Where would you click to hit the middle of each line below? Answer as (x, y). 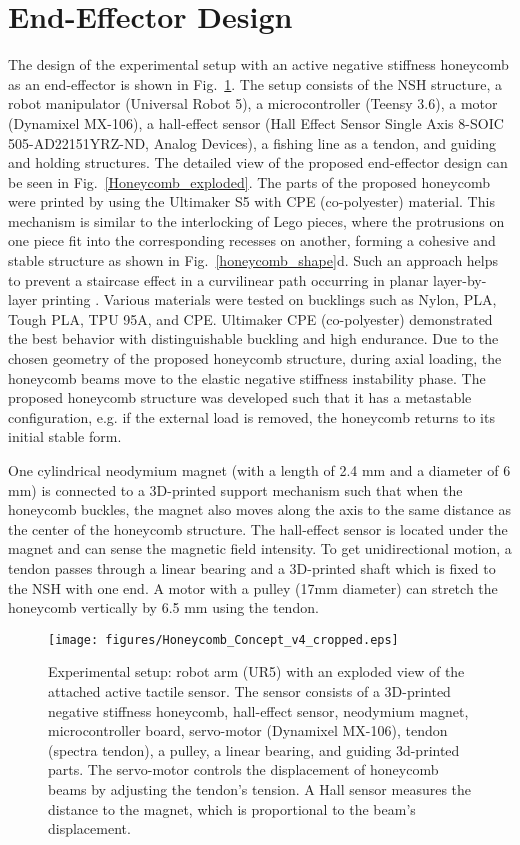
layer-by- (460, 279)
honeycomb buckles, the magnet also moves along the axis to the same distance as (259, 509)
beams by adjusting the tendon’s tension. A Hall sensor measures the (260, 788)
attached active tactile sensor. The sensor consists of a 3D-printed (249, 691)
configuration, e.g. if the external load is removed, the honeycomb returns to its (251, 416)
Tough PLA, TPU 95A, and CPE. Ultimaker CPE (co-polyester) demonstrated (250, 318)
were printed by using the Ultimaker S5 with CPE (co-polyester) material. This (251, 201)
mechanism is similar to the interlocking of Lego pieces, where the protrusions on (256, 220)
